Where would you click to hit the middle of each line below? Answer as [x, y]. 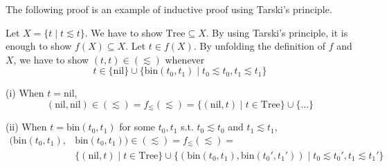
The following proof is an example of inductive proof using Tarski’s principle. [169, 9]
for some [137, 127]
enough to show [39, 46]
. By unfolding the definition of [259, 46]
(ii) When [26, 127]
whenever [185, 59]
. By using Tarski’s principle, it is [277, 32]
